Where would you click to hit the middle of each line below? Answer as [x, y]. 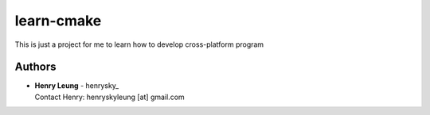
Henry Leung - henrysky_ [77, 86]
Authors [35, 67]
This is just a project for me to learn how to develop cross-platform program [139, 44]
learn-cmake [58, 21]
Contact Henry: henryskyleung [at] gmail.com [109, 97]
